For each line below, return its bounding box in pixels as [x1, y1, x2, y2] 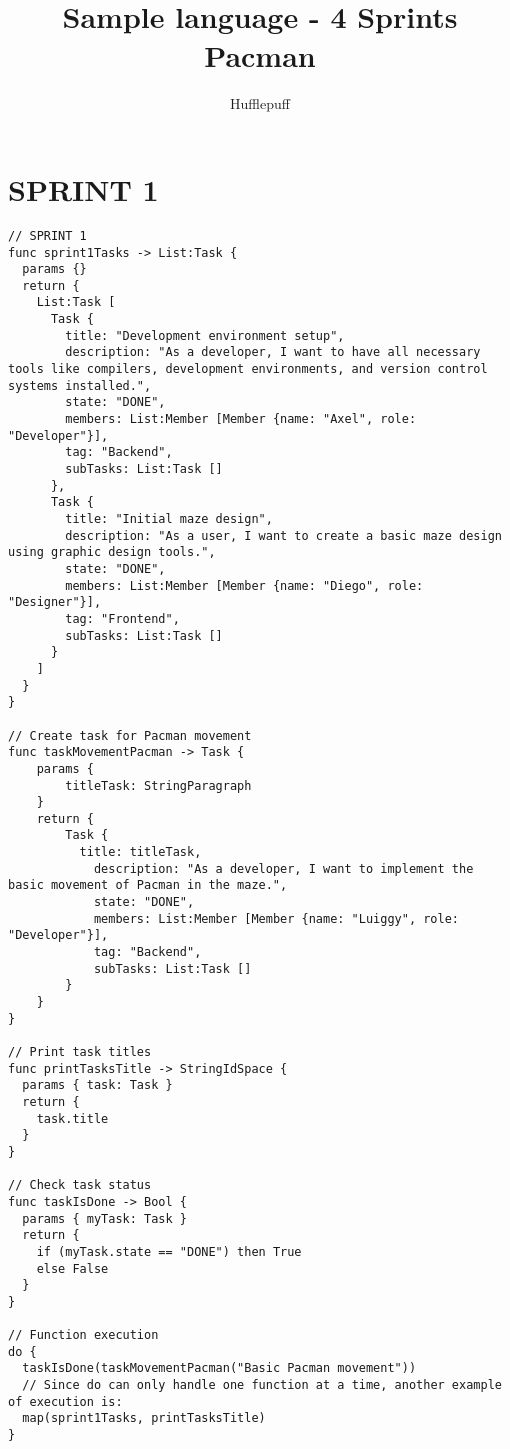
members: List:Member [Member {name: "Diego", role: [65, 578, 424, 593]
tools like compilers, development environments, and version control [8, 362, 488, 377]
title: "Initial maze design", [65, 512, 273, 526]
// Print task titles [8, 1045, 152, 1059]
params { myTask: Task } [22, 1211, 187, 1226]
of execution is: [8, 1394, 123, 1409]
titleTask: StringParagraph [65, 778, 252, 793]
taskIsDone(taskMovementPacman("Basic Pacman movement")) [22, 1361, 417, 1376]
